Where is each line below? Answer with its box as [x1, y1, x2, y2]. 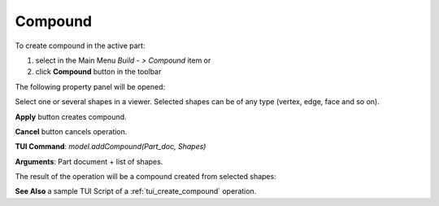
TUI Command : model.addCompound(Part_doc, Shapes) [15, 142, 206, 151]
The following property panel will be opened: [15, 81, 166, 91]
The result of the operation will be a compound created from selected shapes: [15, 172, 276, 182]
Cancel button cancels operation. [15, 126, 128, 136]
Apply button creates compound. [15, 112, 127, 121]
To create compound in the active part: [15, 41, 146, 50]
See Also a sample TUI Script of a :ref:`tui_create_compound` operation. [15, 186, 257, 196]
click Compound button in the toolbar [35, 67, 162, 77]
